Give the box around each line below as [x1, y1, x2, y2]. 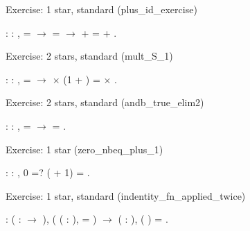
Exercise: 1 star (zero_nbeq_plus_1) [6, 142, 163, 156]
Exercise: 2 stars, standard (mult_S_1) [6, 49, 173, 63]
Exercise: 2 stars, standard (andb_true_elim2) [6, 95, 204, 110]
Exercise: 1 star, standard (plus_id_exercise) [6, 2, 197, 16]
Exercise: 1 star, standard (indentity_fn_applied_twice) [6, 188, 246, 203]
